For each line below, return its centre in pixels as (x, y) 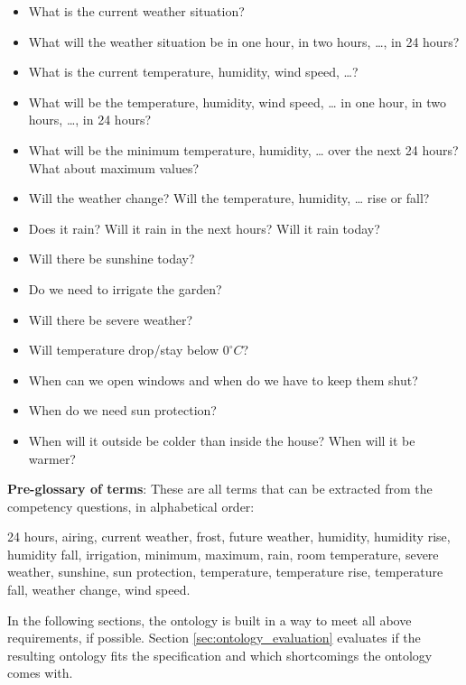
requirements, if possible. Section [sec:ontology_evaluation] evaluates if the (214, 638)
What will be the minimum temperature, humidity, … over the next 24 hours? (243, 149)
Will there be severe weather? (111, 319)
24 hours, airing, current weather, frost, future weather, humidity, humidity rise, (229, 537)
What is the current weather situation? (136, 11)
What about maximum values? (114, 167)
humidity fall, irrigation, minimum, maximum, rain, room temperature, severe (223, 554)
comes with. (40, 673)
